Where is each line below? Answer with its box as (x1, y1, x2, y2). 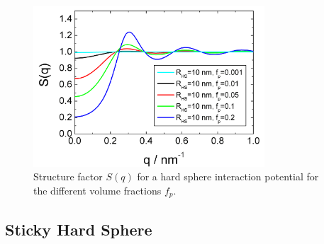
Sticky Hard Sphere (5, 218, 152, 240)
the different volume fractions (33, 182, 162, 197)
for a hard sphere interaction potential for (137, 169, 319, 184)
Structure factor (33, 169, 103, 184)
